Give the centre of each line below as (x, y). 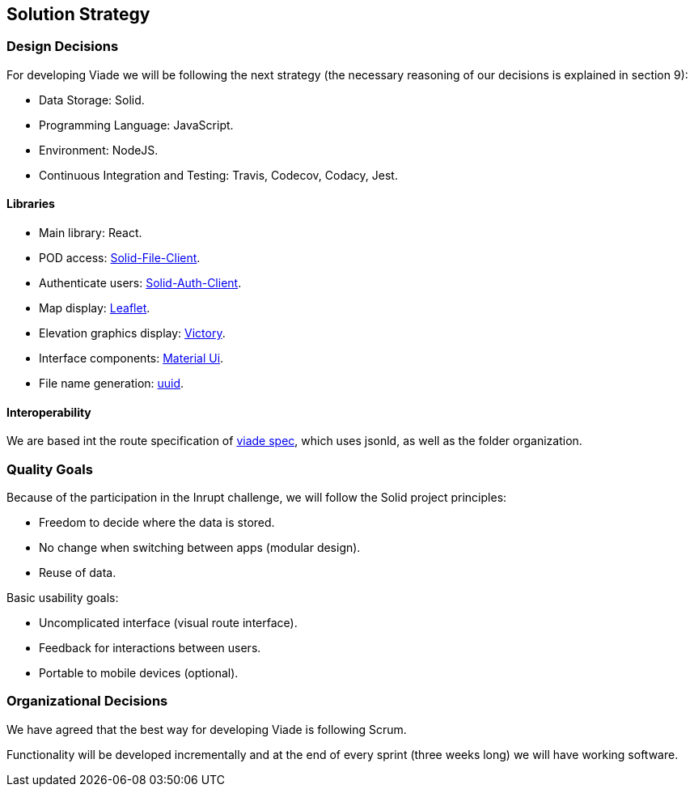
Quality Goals (50, 469)
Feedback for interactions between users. (150, 647)
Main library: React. (91, 233)
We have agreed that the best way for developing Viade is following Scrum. (207, 729)
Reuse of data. (78, 572)
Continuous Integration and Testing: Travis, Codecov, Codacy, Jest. (218, 175)
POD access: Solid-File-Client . (120, 258)
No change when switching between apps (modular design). (200, 547)
